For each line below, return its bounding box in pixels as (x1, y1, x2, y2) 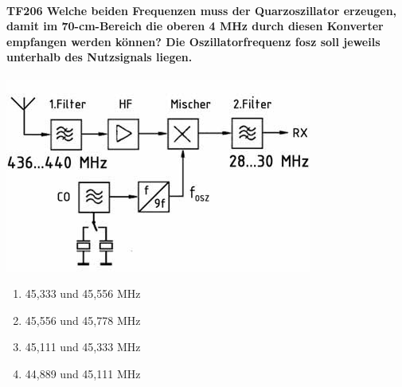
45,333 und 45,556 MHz (25, 285, 141, 302)
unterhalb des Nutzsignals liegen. (6, 49, 193, 65)
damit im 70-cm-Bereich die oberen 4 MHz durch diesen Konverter (6, 18, 384, 34)
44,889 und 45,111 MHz (25, 365, 141, 381)
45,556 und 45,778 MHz (25, 311, 141, 328)
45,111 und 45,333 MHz (25, 338, 141, 355)
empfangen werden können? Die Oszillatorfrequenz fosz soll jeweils (6, 33, 381, 49)
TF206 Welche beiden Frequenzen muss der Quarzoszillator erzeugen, (6, 2, 397, 18)
